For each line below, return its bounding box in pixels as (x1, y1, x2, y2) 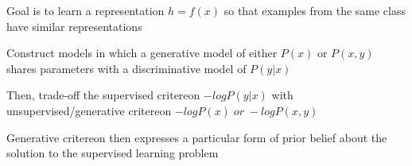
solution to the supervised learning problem (6, 145, 219, 161)
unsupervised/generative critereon (6, 102, 172, 118)
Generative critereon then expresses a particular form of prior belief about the (6, 129, 387, 145)
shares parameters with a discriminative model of (6, 60, 247, 76)
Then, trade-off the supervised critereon (6, 87, 200, 103)
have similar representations (6, 17, 142, 34)
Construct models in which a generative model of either (6, 44, 278, 61)
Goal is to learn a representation (6, 2, 165, 18)
